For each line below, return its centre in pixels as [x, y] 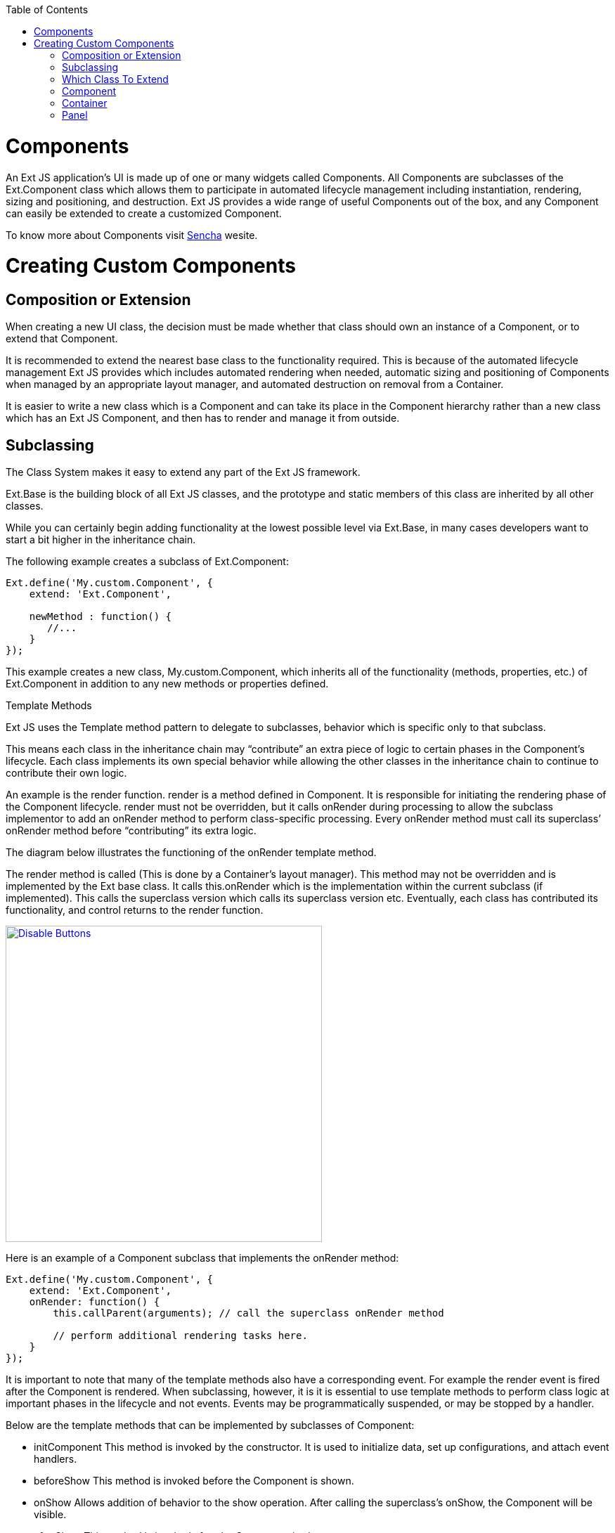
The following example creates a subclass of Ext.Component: [147, 562]
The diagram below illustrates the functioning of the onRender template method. [191, 853]
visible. [50, 1515]
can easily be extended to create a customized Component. [144, 213]
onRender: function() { [95, 1302]
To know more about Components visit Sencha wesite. [132, 235]
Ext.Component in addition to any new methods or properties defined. [167, 684]
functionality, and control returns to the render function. [135, 910]
